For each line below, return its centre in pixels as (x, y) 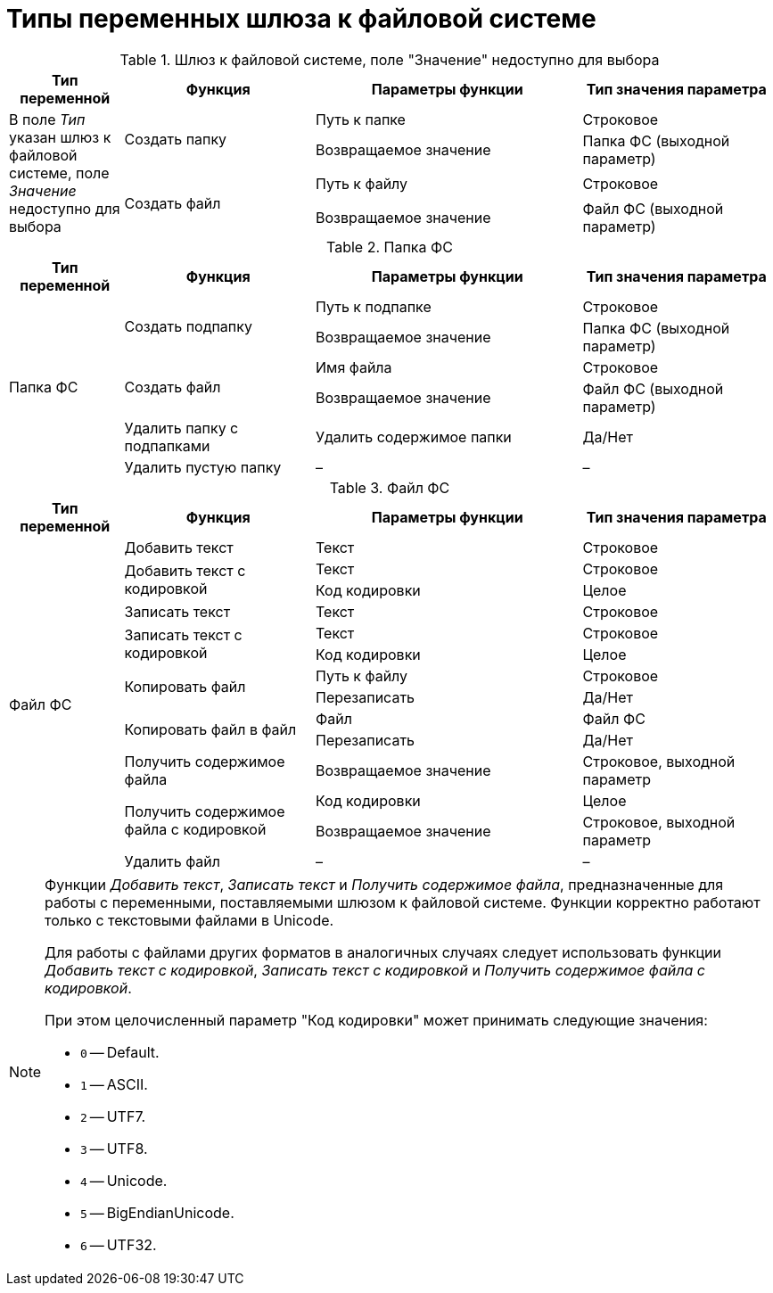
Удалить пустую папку (203, 467)
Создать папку (176, 139)
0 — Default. (120, 1052)
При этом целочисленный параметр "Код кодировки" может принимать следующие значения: (376, 1020)
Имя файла (354, 367)
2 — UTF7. (113, 1116)
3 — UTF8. (114, 1148)
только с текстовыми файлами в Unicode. (189, 920)
